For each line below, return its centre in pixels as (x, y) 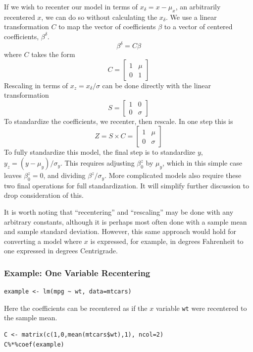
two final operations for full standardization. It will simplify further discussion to (127, 185)
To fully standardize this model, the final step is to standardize (100, 152)
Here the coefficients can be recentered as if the (76, 308)
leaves (13, 175)
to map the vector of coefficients (107, 27)
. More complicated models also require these (173, 175)
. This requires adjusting (97, 163)
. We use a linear (191, 17)
